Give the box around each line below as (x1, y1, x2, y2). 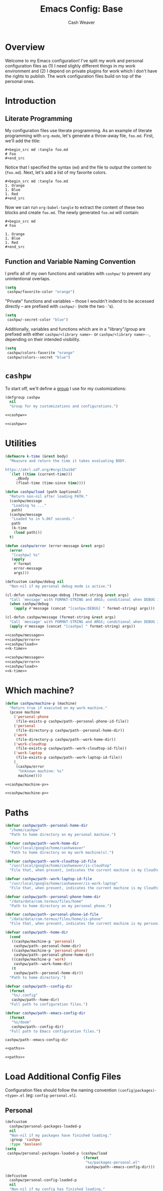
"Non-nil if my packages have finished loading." (9, 1133, 112, 1138)
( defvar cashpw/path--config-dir (5, 984, 73, 989)
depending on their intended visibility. (5, 337, 81, 342)
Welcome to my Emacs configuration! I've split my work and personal (5, 57, 144, 64)
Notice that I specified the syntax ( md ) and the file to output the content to (5, 164, 152, 170)
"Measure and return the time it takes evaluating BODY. (9, 458, 127, 463)
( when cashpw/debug (9, 601, 49, 607)
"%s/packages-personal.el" (85, 1160, 140, 1165)
